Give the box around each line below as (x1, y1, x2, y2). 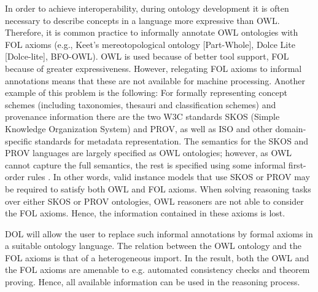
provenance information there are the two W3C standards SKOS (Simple (5, 110, 280, 123)
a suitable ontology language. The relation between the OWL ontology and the (5, 239, 301, 252)
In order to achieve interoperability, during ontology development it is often (5, 2, 289, 14)
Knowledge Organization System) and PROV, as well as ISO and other (5, 122, 273, 135)
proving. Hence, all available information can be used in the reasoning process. (5, 275, 300, 288)
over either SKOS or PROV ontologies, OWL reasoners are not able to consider (5, 194, 304, 207)
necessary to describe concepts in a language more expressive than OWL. (5, 14, 280, 26)
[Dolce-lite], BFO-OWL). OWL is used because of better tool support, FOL (5, 50, 289, 63)
